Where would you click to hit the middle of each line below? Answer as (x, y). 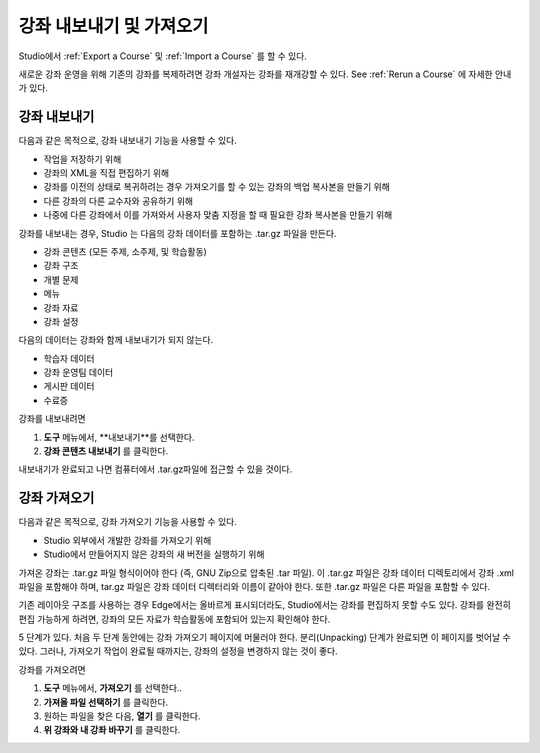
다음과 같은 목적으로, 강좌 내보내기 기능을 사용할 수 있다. (127, 141)
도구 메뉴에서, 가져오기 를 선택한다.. (113, 688)
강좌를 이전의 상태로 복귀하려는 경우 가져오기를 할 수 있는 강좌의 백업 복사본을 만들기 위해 (216, 187)
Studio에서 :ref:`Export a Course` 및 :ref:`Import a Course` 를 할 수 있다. (162, 56)
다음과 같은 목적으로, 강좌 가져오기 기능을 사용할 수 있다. (127, 522)
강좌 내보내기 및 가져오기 (113, 26)
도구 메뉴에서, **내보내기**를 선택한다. (119, 437)
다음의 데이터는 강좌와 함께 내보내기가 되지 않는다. (116, 340)
